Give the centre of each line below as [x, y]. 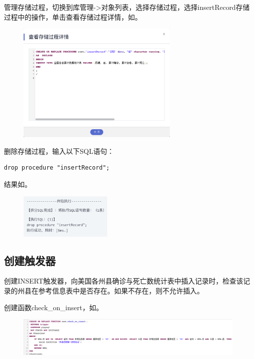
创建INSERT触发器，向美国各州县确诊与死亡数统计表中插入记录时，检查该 [124, 281]
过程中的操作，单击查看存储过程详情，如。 [73, 17]
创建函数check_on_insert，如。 [54, 307]
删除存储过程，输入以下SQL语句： [59, 151]
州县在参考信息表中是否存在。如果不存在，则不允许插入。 [111, 290]
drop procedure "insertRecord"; [57, 168]
